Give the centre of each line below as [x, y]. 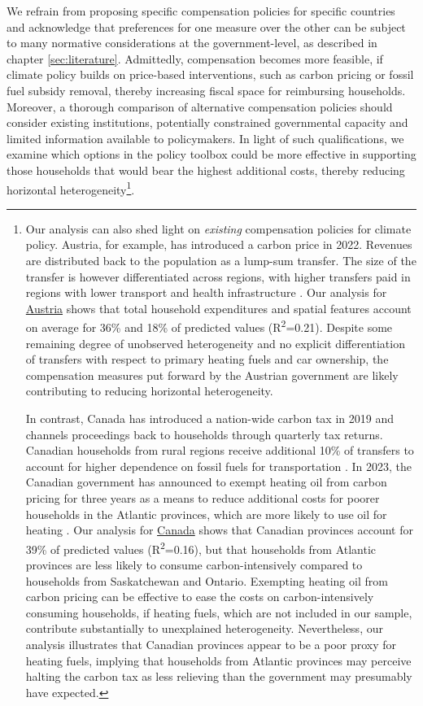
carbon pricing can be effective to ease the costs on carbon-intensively [200, 597]
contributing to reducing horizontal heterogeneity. [149, 391]
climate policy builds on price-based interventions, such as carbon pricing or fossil [210, 74]
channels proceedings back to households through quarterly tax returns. [204, 434]
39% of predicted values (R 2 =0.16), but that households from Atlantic [201, 547]
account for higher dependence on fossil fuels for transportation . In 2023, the [219, 466]
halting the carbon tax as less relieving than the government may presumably [219, 676]
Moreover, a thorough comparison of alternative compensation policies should [200, 106]
